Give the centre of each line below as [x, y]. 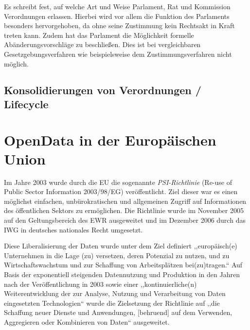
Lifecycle [26, 104]
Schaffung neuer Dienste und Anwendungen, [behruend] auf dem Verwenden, [118, 312]
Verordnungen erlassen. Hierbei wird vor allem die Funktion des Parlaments [117, 16]
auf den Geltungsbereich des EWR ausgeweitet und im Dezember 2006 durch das [125, 220]
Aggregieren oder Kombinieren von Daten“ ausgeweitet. [87, 322]
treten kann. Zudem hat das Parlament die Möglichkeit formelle [99, 35]
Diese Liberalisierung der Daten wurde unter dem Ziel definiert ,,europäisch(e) [121, 246]
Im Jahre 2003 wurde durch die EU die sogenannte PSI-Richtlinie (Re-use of [118, 182]
